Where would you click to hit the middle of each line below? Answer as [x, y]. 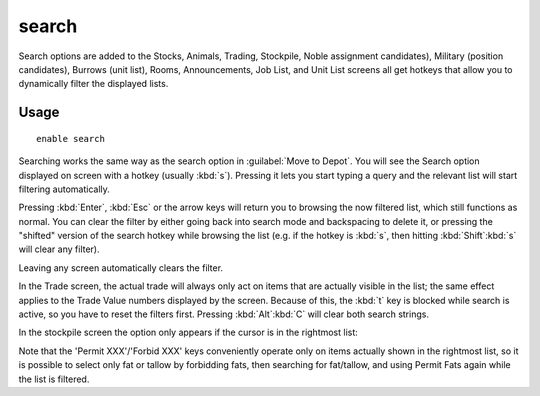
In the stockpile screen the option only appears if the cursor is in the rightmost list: [188, 332]
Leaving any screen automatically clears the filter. [121, 267]
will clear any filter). [59, 249]
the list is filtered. [54, 379]
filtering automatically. [64, 189]
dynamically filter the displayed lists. [93, 84]
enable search [70, 138]
